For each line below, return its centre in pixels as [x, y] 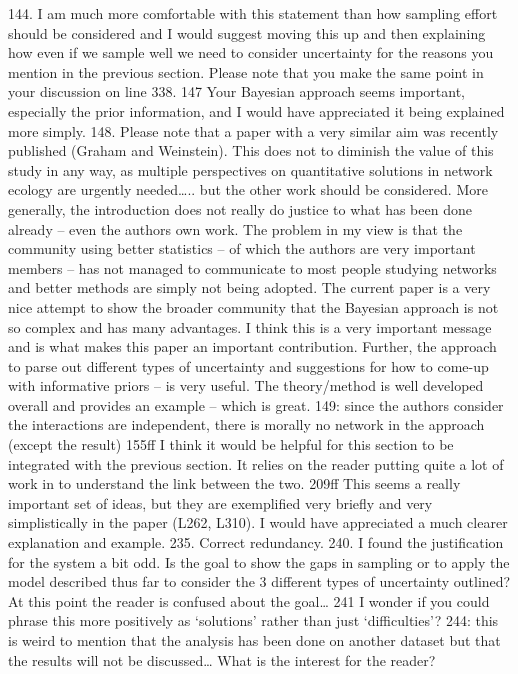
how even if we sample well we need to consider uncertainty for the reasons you [251, 52]
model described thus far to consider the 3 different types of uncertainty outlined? [259, 581]
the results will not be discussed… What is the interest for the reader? [222, 659]
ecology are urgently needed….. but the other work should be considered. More [248, 189]
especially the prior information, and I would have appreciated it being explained [256, 110]
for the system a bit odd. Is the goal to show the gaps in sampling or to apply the [259, 561]
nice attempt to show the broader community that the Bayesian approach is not [253, 306]
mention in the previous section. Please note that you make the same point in [246, 71]
